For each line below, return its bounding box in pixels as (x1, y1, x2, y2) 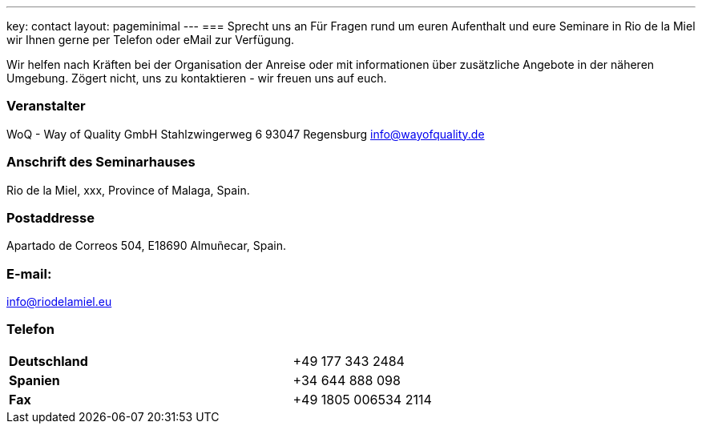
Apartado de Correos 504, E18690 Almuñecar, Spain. (6, 239, 287, 253)
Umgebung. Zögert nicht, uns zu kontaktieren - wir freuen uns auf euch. (6, 71, 387, 85)
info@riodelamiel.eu (6, 295, 112, 308)
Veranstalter (6, 98, 86, 115)
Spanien (9, 372, 60, 388)
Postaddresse (6, 209, 95, 226)
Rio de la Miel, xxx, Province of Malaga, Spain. (6, 183, 250, 197)
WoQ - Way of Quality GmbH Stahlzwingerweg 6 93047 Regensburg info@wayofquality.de (6, 127, 485, 141)
